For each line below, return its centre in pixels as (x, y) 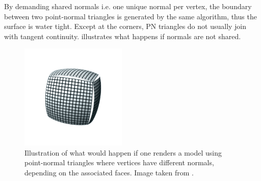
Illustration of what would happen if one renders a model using (123, 152)
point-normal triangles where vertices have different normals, (119, 162)
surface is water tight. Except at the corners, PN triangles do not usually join (125, 26)
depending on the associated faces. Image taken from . (109, 172)
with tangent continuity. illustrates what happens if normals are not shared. (123, 36)
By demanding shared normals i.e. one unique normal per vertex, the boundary (128, 6)
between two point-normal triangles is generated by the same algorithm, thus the (130, 16)
